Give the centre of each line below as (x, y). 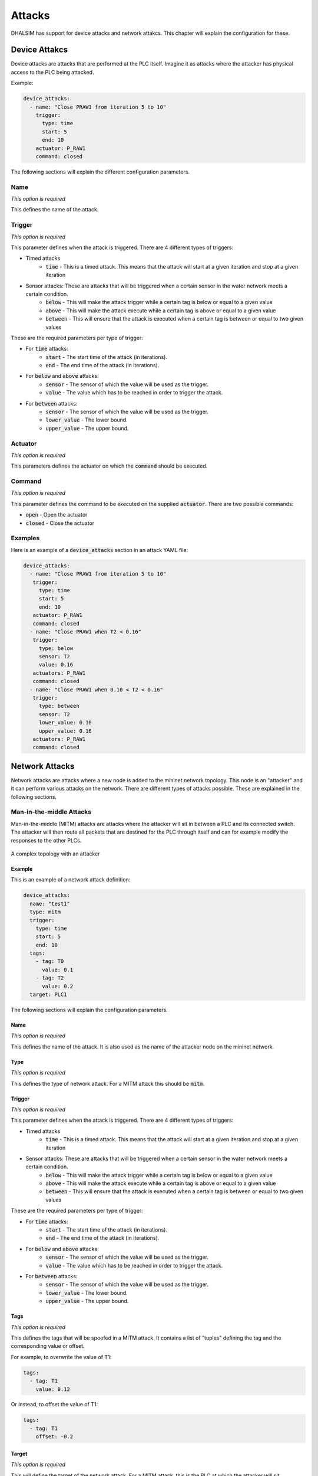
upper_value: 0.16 (65, 731)
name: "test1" (50, 904)
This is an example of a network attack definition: (71, 880)
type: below (56, 648)
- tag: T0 (50, 961)
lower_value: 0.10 (65, 723)
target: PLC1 (48, 995)
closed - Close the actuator (60, 523)
